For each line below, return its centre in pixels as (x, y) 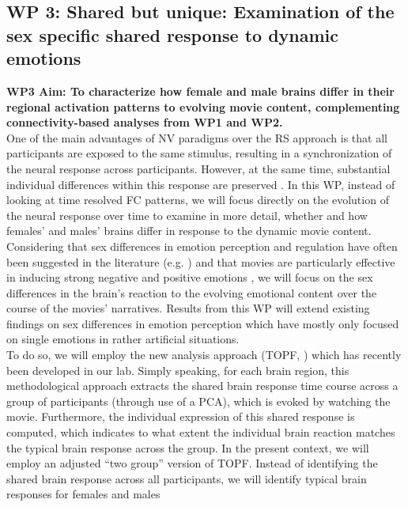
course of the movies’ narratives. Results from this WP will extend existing (188, 308)
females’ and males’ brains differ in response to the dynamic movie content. (189, 231)
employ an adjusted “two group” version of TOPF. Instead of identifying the (192, 463)
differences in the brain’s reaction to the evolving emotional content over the (192, 292)
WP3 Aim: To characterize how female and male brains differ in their (200, 91)
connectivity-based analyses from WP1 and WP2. (145, 122)
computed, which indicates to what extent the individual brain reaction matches (201, 432)
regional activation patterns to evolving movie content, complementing (203, 106)
